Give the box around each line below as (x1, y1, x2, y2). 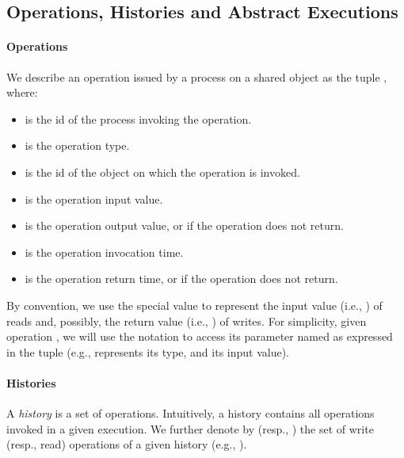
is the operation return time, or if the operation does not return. (25, 270, 338, 287)
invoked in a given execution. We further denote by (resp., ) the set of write (6, 420, 374, 437)
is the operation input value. (25, 190, 163, 207)
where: (6, 84, 38, 101)
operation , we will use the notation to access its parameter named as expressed (6, 328, 393, 345)
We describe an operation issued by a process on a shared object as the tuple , (6, 68, 387, 85)
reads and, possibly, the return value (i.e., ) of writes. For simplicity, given (6, 312, 367, 329)
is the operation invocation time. (25, 243, 184, 260)
